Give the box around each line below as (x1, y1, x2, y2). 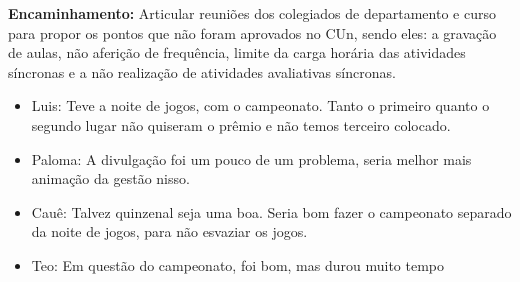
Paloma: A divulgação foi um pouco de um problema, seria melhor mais (31, 148, 472, 169)
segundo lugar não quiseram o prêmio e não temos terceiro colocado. (31, 114, 451, 135)
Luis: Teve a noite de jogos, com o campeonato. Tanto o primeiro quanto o (31, 95, 490, 116)
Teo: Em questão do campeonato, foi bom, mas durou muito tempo (31, 254, 445, 275)
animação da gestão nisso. (31, 168, 190, 189)
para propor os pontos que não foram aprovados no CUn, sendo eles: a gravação (8, 22, 497, 43)
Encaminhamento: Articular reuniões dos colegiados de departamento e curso (8, 3, 496, 23)
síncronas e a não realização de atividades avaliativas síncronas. (8, 61, 396, 82)
